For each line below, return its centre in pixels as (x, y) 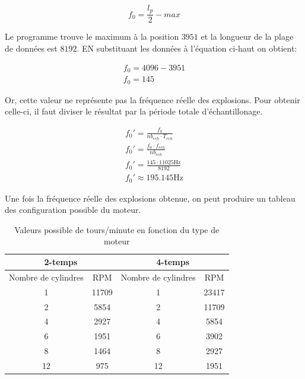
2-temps (61, 262)
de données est (31, 48)
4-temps (173, 262)
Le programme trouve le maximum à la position (92, 36)
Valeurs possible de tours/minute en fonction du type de (117, 229)
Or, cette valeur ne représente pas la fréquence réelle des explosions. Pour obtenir (152, 99)
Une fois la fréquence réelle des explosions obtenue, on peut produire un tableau (150, 198)
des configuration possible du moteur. (73, 210)
